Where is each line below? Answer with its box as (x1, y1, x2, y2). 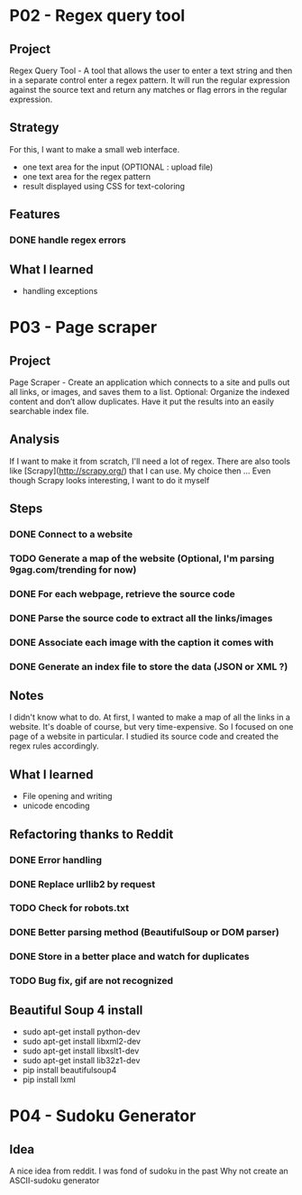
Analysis (9, 432, 60, 447)
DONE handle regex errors (9, 234, 126, 246)
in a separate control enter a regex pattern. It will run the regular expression (9, 75, 290, 86)
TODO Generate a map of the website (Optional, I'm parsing (9, 552, 275, 565)
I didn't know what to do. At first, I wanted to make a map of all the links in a (9, 712, 291, 722)
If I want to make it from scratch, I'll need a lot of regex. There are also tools (9, 455, 291, 466)
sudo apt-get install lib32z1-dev (22, 1055, 141, 1066)
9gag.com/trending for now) (9, 563, 137, 575)
